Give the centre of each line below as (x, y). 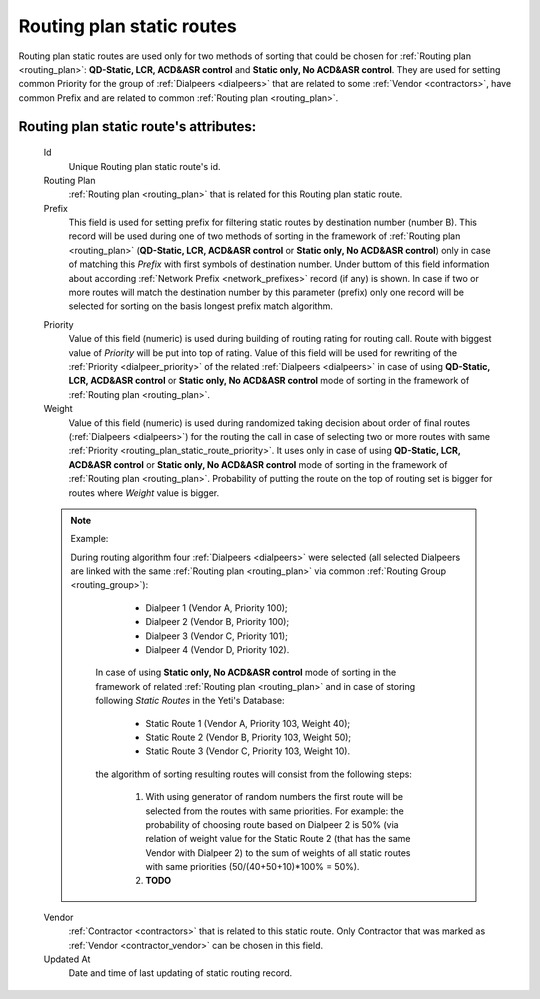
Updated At (67, 959)
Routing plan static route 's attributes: (137, 126)
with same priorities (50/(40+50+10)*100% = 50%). (252, 867)
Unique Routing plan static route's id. (144, 166)
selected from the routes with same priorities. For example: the (274, 811)
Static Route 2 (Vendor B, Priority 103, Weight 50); (248, 737)
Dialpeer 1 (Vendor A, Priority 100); (217, 607)
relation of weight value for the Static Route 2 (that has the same (278, 839)
